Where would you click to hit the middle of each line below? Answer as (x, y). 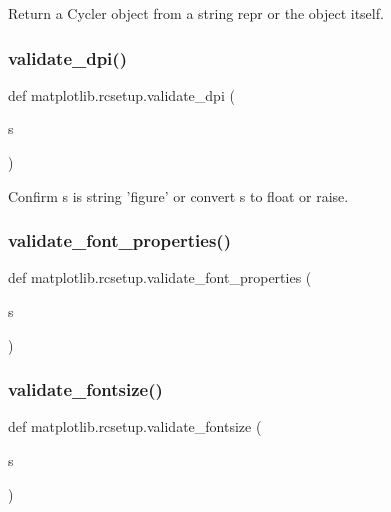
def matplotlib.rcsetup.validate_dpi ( (121, 94)
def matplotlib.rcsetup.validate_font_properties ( (160, 277)
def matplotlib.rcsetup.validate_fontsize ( (135, 426)
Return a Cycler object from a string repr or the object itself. (196, 13)
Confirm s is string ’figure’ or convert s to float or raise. (178, 195)
